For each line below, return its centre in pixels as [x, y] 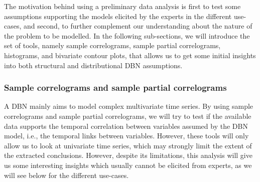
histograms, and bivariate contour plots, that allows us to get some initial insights [130, 55]
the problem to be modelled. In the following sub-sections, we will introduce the [127, 35]
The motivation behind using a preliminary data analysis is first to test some [122, 6]
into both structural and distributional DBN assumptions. [93, 65]
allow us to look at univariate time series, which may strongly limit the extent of [128, 145]
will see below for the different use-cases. [67, 175]
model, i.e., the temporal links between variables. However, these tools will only [126, 136]
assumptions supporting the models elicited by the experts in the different [118, 16]
